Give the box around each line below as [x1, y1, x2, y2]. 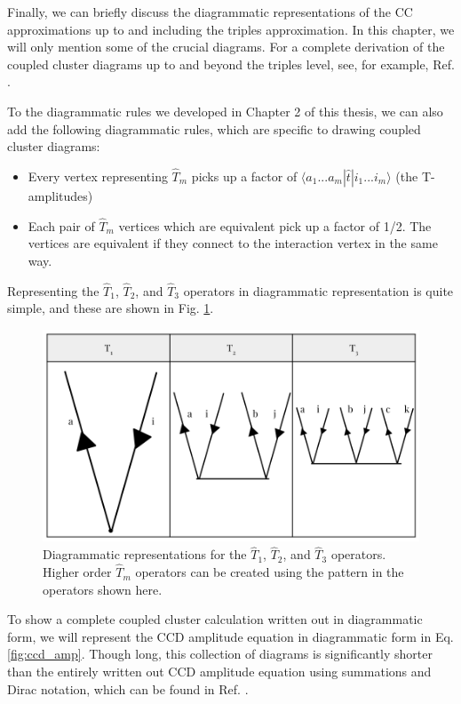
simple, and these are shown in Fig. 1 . [7, 299, 214, 317]
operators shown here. [43, 580, 163, 598]
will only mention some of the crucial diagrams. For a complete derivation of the [7, 37, 445, 56]
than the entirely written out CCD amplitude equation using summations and [7, 662, 432, 681]
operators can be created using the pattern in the [135, 563, 404, 581]
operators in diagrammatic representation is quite [183, 281, 454, 300]
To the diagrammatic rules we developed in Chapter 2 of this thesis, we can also [7, 101, 443, 120]
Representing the [7, 281, 99, 300]
